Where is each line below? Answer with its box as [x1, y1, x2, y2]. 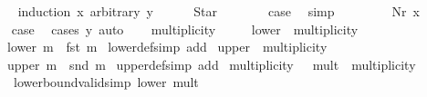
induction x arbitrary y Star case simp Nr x [17, 2, 420, 20]
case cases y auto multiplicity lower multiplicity [11, 19, 359, 38]
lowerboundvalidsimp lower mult [13, 73, 199, 92]
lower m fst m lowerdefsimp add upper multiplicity [6, 37, 328, 56]
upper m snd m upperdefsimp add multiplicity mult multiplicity [6, 54, 416, 73]
